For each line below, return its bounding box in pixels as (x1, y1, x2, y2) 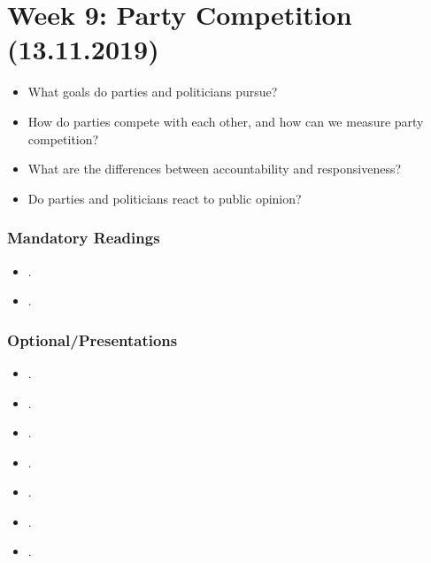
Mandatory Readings (7, 227, 160, 249)
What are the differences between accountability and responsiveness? (27, 159, 402, 178)
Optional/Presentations (7, 328, 178, 351)
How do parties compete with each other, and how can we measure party (27, 112, 424, 130)
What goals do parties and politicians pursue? (27, 82, 278, 101)
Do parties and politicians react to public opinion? (27, 189, 302, 207)
